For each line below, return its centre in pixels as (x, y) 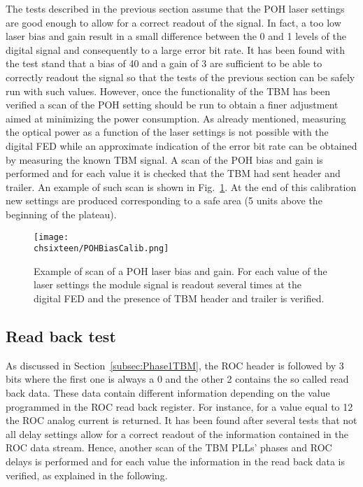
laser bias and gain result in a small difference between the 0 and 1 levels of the (176, 36)
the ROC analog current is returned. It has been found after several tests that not (181, 420)
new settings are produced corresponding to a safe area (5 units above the (164, 200)
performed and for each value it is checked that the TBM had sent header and (173, 173)
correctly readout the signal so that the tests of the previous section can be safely (180, 77)
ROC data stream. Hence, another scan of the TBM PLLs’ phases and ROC (169, 447)
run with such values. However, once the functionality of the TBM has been (168, 91)
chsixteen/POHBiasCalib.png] (101, 249)
